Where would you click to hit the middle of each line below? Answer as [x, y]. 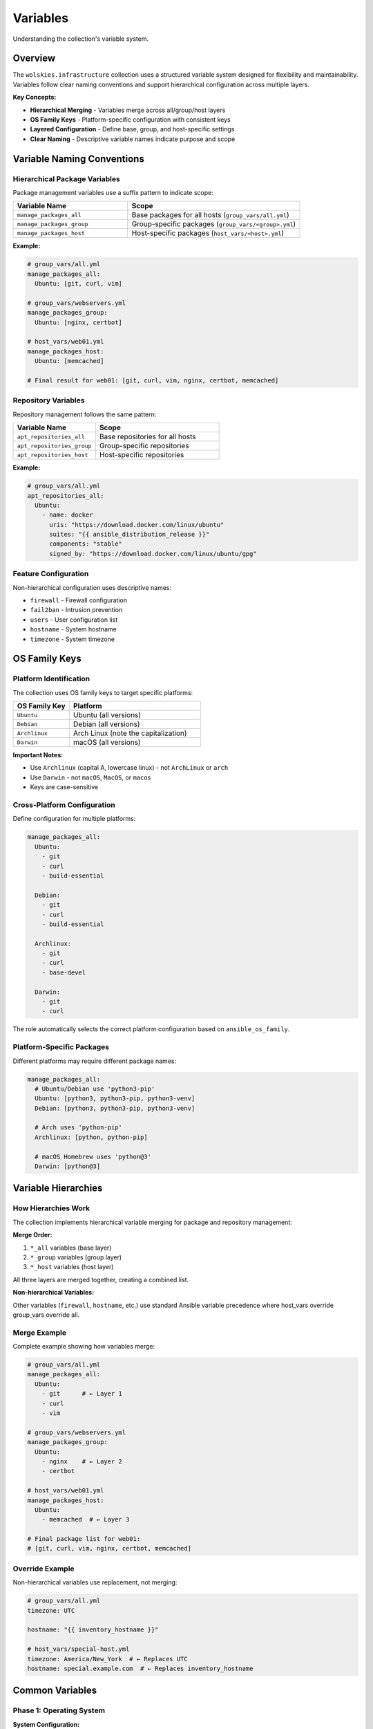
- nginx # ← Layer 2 [82, 1461]
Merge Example [40, 1333]
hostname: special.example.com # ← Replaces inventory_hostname [140, 1668]
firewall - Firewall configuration [79, 600]
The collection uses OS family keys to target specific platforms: [103, 692]
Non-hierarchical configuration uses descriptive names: [92, 587]
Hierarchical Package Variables [66, 178]
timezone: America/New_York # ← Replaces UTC [107, 1659]
